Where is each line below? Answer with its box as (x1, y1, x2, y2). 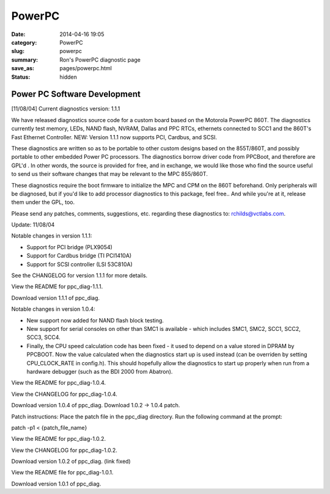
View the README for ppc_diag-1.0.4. (11, 379, 106, 387)
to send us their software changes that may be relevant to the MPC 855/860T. (11, 170, 208, 178)
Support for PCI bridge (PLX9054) (26, 243, 113, 250)
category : (11, 38, 37, 46)
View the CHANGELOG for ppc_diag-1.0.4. (11, 390, 117, 398)
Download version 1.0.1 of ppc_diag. (11, 480, 101, 487)
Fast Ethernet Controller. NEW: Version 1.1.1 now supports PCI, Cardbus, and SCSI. (11, 133, 217, 140)
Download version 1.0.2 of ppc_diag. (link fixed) (11, 458, 131, 465)
